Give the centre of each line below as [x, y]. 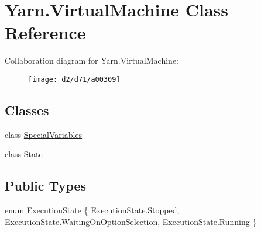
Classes [27, 110]
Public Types [46, 186]
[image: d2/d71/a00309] [74, 79]
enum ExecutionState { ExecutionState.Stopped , [92, 210]
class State [24, 154]
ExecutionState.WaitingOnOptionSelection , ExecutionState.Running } [131, 221]
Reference [45, 32]
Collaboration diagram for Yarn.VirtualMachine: [92, 60]
